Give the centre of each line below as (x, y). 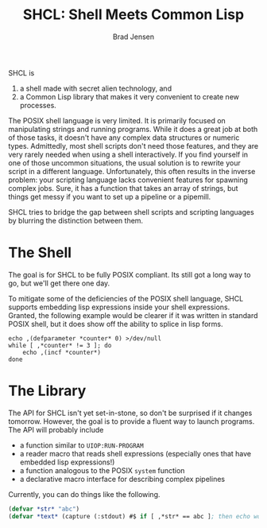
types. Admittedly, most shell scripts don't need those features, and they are (133, 146)
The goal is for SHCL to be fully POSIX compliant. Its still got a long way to (130, 274)
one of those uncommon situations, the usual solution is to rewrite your (124, 163)
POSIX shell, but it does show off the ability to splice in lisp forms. (116, 324)
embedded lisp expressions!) (67, 462)
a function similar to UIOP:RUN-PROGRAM (82, 445)
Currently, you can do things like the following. (84, 494)
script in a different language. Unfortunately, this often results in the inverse (132, 171)
